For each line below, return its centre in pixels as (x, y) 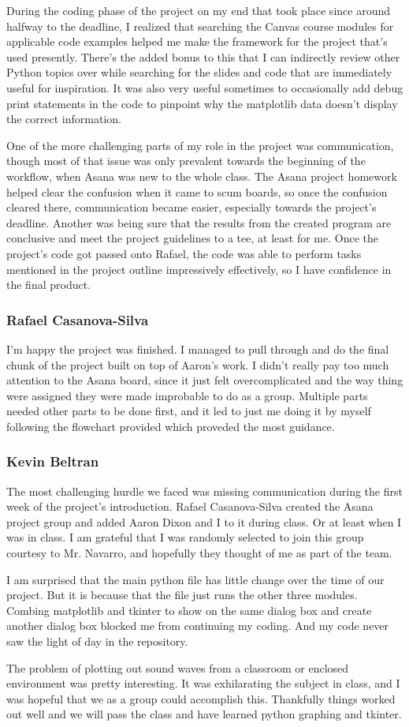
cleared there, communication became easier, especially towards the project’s (191, 207)
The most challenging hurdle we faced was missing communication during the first (204, 491)
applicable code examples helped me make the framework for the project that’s (197, 41)
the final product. (49, 285)
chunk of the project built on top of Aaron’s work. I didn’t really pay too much (198, 364)
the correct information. (64, 119)
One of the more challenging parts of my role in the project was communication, (200, 145)
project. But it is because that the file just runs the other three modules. (182, 595)
